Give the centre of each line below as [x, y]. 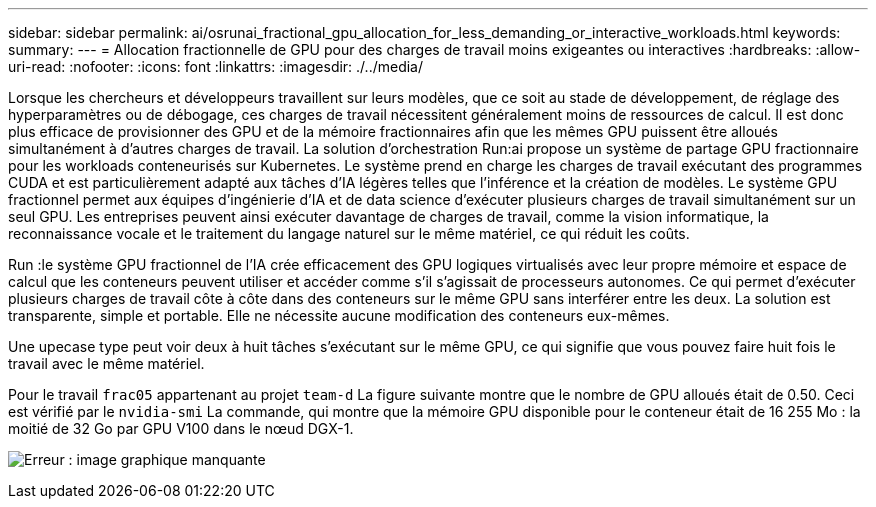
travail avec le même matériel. [106, 363]
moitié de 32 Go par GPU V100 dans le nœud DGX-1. [181, 428]
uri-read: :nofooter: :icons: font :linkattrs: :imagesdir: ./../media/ [216, 66]
